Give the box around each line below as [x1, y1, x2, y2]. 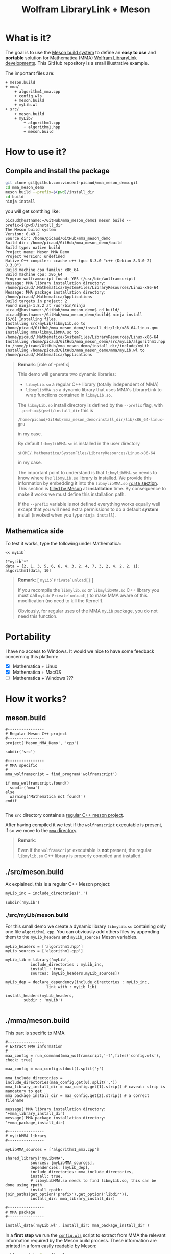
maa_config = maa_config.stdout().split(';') [5, 1066, 104, 1072]
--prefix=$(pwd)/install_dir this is [17, 408, 93, 414]
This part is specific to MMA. [5, 1029, 66, 1036]
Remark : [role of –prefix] [17, 362, 70, 368]
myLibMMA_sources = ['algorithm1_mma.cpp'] [5, 1147, 100, 1152]
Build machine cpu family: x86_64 [5, 267, 79, 273]
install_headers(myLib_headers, [5, 993, 74, 998]
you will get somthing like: [5, 208, 60, 214]
